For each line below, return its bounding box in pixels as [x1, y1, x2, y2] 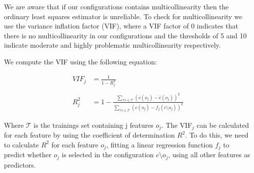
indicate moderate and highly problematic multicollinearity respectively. [4, 40, 221, 50]
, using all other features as [168, 149, 251, 160]
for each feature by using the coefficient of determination [4, 130, 175, 140]
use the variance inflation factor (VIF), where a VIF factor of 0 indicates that [4, 21, 238, 31]
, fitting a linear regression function [106, 139, 213, 149]
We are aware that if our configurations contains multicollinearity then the [4, 1, 229, 11]
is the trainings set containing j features [33, 119, 154, 130]
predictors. [4, 159, 36, 170]
